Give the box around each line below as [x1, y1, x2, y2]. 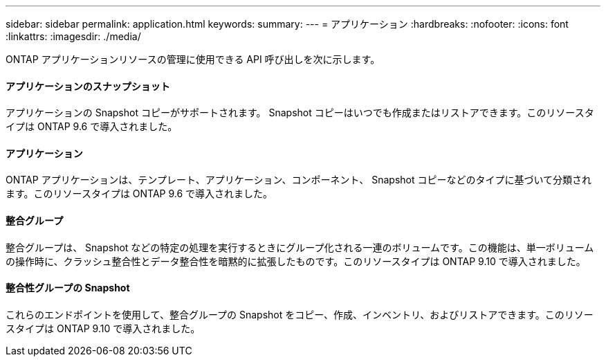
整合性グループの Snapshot [6, 282, 130, 294]
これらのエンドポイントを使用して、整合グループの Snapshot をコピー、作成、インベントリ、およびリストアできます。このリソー [6, 308, 594, 320]
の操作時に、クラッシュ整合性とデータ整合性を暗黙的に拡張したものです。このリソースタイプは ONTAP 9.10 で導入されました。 [6, 255, 586, 267]
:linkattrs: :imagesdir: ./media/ [6, 30, 141, 42]
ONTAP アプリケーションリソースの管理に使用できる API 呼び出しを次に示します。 [6, 53, 380, 65]
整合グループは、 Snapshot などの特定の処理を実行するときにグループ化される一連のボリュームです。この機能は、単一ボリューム [6, 241, 594, 253]
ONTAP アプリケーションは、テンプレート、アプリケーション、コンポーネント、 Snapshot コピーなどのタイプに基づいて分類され [6, 174, 592, 186]
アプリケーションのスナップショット [6, 80, 170, 92]
